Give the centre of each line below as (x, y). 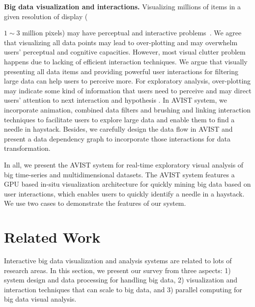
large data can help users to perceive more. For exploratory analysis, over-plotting (127, 81)
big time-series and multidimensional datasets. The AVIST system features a (119, 174)
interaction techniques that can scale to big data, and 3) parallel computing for (123, 289)
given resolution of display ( (46, 16)
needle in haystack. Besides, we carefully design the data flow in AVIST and (118, 129)
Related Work (52, 237)
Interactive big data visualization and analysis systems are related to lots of (118, 260)
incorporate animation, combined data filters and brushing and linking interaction (127, 109)
